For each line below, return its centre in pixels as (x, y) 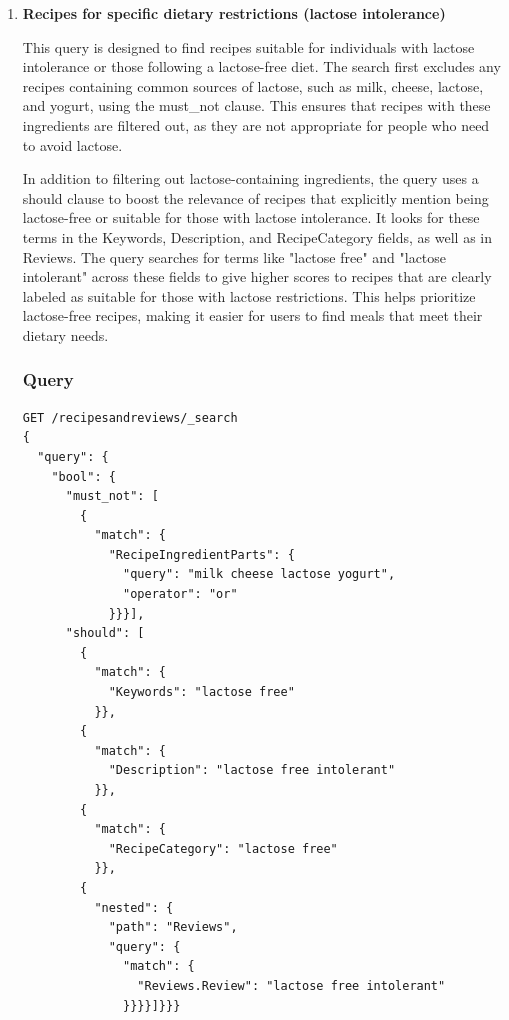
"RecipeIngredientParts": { (201, 554)
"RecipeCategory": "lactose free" (223, 848)
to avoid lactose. (72, 144)
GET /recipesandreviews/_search (130, 417)
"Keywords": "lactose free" (201, 692)
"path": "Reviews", (173, 927)
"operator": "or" (180, 594)
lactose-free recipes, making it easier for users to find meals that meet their (252, 315)
